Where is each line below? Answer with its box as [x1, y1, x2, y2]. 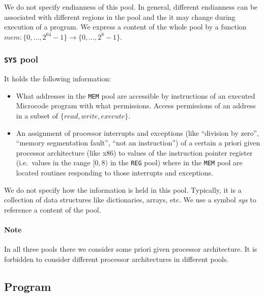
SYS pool [4, 53, 38, 66]
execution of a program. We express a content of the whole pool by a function [4, 21, 247, 32]
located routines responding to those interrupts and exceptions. [16, 167, 213, 178]
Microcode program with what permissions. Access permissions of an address [16, 100, 256, 111]
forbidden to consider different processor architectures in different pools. [4, 253, 229, 264]
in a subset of [16, 110, 58, 121]
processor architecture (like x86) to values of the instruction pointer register [16, 147, 253, 158]
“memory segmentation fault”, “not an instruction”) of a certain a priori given [16, 137, 260, 148]
